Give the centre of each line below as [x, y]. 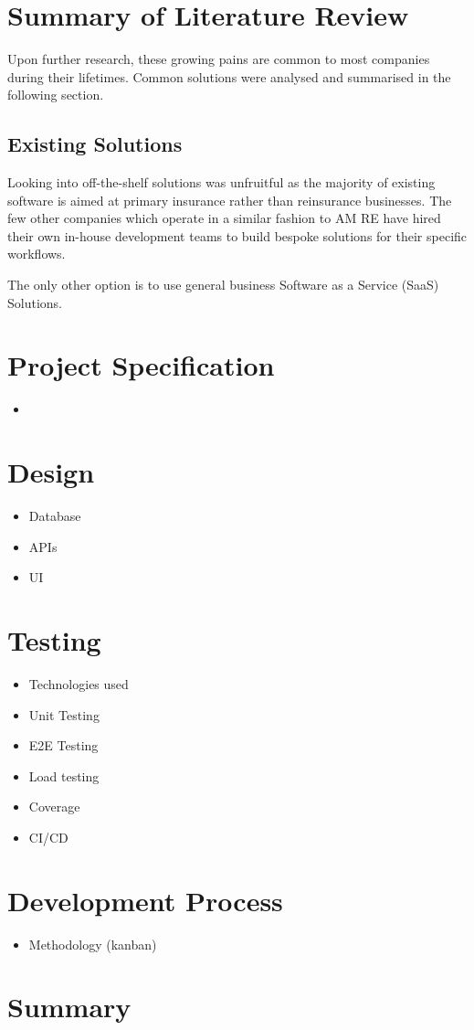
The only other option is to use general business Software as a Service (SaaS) [223, 285]
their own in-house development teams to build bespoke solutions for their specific [237, 235]
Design [51, 472]
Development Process [145, 900]
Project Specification [141, 365]
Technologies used [79, 684]
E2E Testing [63, 745]
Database [55, 516]
